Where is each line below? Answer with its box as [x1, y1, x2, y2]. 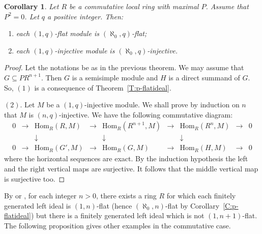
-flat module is [54, 28, 99, 39]
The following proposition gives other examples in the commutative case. [4, 220, 231, 230]
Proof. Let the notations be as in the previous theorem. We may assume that [4, 62, 244, 73]
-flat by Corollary [165, 200, 220, 211]
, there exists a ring [96, 190, 157, 201]
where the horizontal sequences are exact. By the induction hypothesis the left [4, 153, 248, 164]
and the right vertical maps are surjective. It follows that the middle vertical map [4, 163, 258, 174]
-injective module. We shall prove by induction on [84, 99, 240, 110]
